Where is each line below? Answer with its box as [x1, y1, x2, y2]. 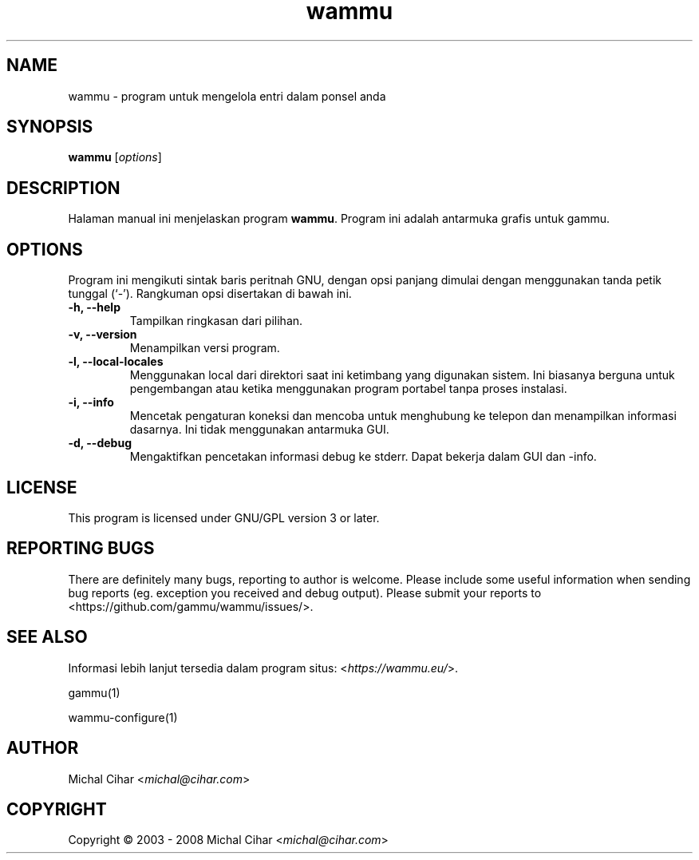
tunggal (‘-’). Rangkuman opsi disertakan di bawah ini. [68, 287, 352, 301]
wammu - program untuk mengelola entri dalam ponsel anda [68, 89, 386, 103]
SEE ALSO [6, 627, 88, 648]
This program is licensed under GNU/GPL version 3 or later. [68, 510, 380, 525]
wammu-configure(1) [68, 710, 178, 724]
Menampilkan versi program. [129, 341, 280, 355]
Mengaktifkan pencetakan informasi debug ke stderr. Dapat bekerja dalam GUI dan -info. [129, 450, 597, 464]
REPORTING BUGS [6, 538, 155, 559]
